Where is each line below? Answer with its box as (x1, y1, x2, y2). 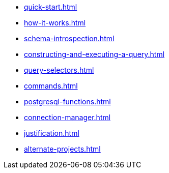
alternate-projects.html (24, 145, 101, 153)
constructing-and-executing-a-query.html (24, 50, 165, 59)
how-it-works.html (24, 18, 86, 27)
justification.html (24, 129, 79, 137)
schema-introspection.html (24, 34, 115, 43)
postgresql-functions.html (24, 97, 111, 106)
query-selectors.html (24, 66, 94, 74)
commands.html (24, 81, 78, 90)
